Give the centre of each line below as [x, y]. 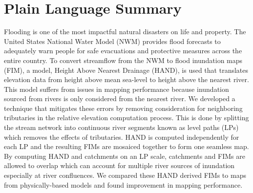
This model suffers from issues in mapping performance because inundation [116, 89]
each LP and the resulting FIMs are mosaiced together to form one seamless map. [126, 146]
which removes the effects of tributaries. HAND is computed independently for [122, 137]
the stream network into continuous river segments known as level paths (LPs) [121, 127]
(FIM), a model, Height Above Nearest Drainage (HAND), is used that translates [126, 70]
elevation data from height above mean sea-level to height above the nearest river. [126, 79]
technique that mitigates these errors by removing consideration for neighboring [123, 108]
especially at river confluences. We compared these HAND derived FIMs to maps [125, 175]
